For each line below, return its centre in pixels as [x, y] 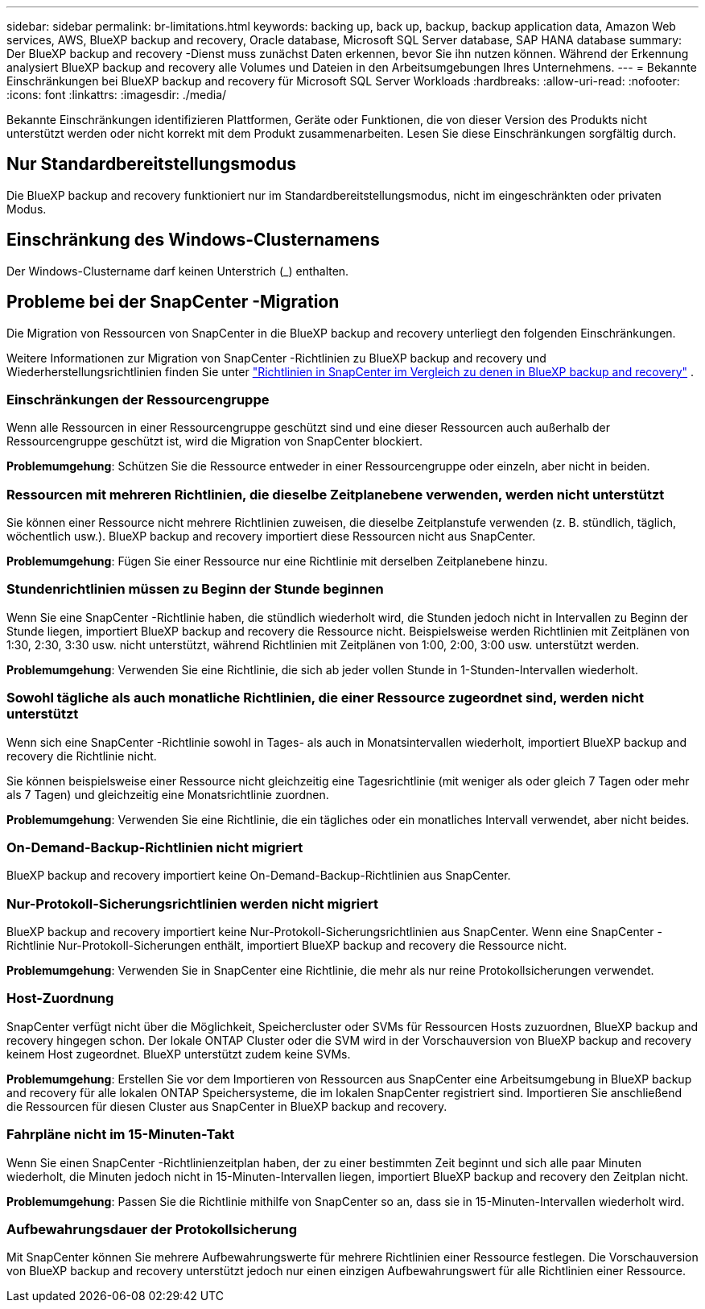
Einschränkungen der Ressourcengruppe [138, 399]
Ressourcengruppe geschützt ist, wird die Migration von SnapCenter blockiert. [214, 441]
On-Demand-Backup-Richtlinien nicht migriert [155, 847]
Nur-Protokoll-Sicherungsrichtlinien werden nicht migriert [193, 903]
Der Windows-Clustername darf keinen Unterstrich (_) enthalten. [178, 271]
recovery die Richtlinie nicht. [82, 756]
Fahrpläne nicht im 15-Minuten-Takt [121, 1135]
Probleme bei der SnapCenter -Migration [173, 302]
